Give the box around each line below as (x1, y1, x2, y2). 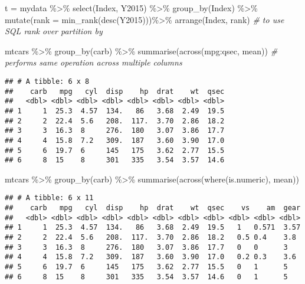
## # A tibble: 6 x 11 (5, 194, 94, 203)
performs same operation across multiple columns (5, 56, 182, 68)
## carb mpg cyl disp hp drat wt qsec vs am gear (5, 204, 301, 213)
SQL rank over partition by (5, 25, 103, 37)
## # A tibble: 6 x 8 (5, 77, 90, 86)
